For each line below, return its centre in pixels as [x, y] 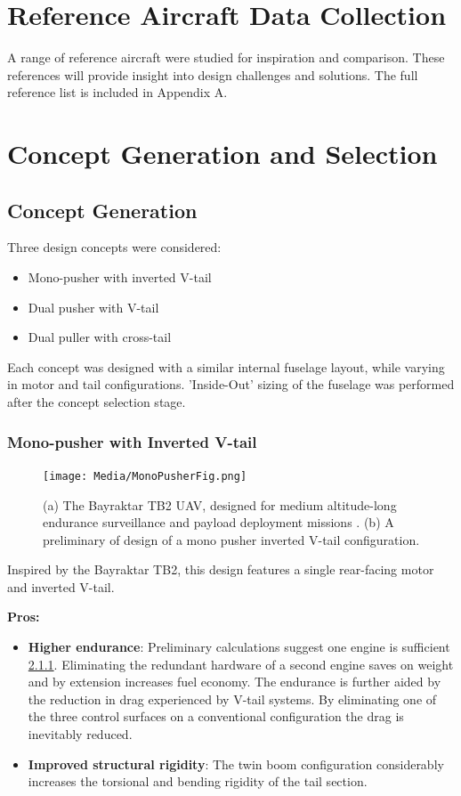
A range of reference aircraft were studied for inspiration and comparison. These [226, 57]
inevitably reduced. [80, 734]
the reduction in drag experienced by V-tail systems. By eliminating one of [232, 699]
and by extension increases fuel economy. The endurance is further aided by [235, 682]
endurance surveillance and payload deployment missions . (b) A [218, 522]
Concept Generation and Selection [222, 154]
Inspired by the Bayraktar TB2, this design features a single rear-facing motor [221, 569]
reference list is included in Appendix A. [117, 92]
